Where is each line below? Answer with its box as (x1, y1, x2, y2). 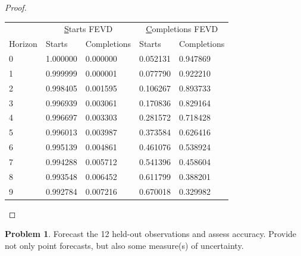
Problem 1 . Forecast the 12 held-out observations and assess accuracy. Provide (5, 227, 297, 240)
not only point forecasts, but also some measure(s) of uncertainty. (5, 239, 244, 251)
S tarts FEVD (64, 23, 113, 35)
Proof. (5, 1, 27, 13)
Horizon (9, 37, 37, 50)
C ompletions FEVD (146, 23, 218, 35)
